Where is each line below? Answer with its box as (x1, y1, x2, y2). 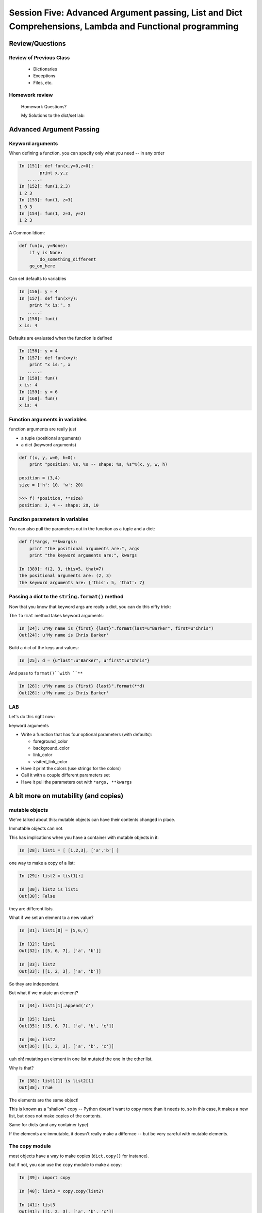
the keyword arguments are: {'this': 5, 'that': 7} (19, 580, 145, 585)
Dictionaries (33, 66, 58, 72)
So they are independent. (9, 981, 60, 987)
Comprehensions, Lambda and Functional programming (9, 21, 239, 32)
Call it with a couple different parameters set (21, 772, 110, 778)
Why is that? (9, 1065, 34, 1071)
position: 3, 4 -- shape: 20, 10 (19, 502, 99, 508)
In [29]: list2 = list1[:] (19, 873, 83, 878)
